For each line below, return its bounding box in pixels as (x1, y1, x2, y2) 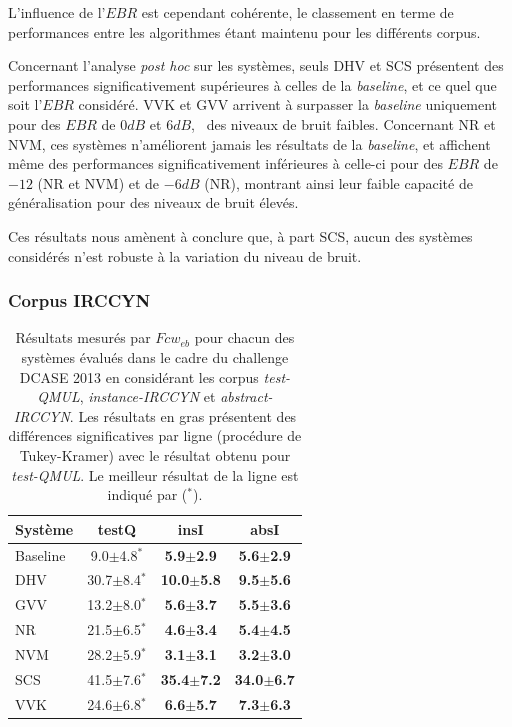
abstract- (220, 386, 273, 407)
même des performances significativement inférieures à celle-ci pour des (8, 153, 443, 174)
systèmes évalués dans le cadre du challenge (21, 346, 289, 367)
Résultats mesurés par (15, 327, 151, 348)
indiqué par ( (107, 484, 188, 505)
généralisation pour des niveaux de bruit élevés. (8, 192, 299, 213)
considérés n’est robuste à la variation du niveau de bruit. (8, 245, 362, 266)
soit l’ (8, 94, 43, 115)
